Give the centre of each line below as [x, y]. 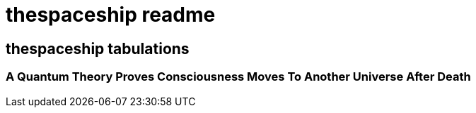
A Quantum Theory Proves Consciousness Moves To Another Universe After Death [238, 77]
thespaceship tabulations [98, 48]
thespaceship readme [111, 15]
